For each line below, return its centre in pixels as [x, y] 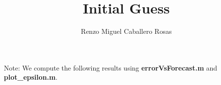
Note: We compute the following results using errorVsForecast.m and [111, 67]
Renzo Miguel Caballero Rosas [126, 31]
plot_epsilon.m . [31, 77]
